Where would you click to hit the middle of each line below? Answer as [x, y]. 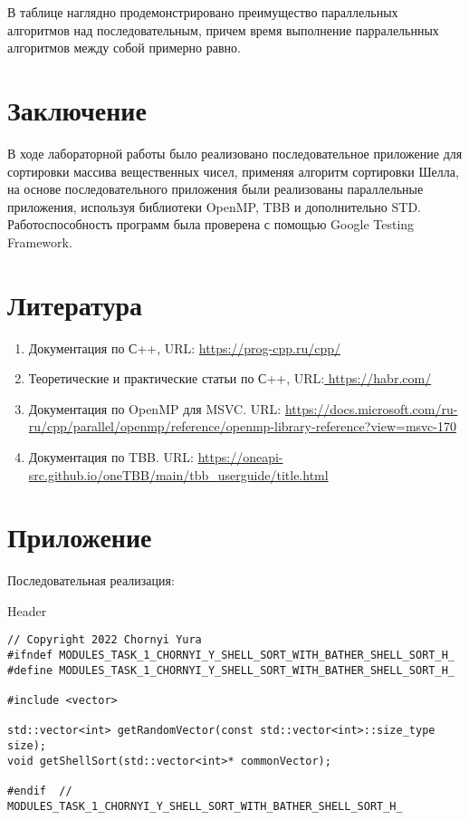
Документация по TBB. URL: [111, 456]
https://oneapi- [240, 456]
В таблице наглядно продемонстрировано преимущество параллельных [203, 12]
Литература [75, 304]
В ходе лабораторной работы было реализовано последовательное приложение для [235, 153]
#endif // [40, 791]
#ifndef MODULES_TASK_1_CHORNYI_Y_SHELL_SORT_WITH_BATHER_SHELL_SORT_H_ [231, 656]
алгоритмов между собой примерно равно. [124, 48]
